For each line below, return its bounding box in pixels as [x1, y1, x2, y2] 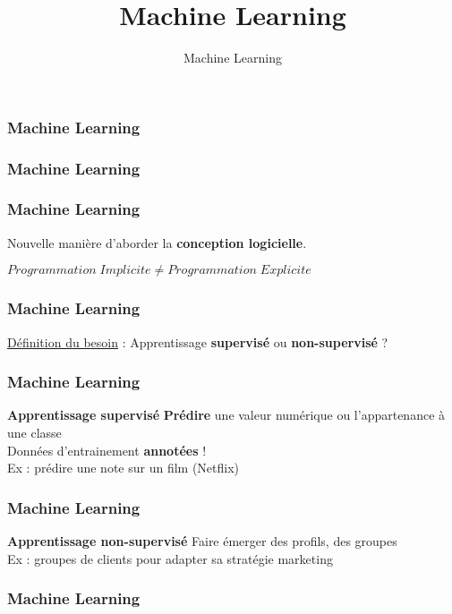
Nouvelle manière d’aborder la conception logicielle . [7, 233, 307, 252]
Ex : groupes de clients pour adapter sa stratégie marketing [7, 549, 333, 567]
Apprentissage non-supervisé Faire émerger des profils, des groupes [7, 531, 397, 550]
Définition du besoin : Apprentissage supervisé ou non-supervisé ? [7, 332, 388, 351]
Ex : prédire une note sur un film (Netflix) [7, 458, 240, 477]
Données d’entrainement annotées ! [7, 440, 207, 459]
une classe [7, 422, 62, 441]
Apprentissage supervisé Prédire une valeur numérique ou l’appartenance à [7, 405, 446, 424]
